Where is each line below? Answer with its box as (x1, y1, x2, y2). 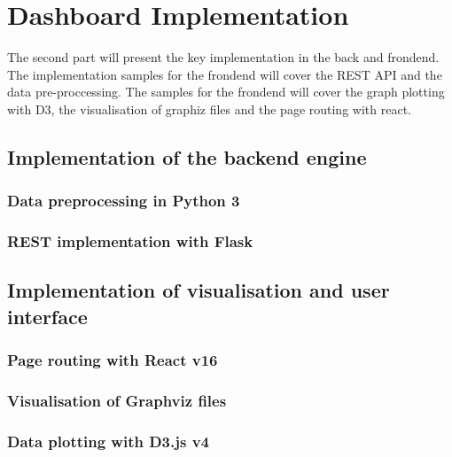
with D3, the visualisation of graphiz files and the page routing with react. (7, 99, 411, 118)
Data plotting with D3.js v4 (7, 430, 210, 452)
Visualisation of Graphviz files (7, 389, 227, 411)
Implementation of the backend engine (7, 143, 367, 170)
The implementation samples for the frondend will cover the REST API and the (7, 65, 442, 83)
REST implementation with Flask (7, 230, 253, 252)
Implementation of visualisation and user (7, 276, 390, 304)
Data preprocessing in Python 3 (7, 190, 240, 212)
